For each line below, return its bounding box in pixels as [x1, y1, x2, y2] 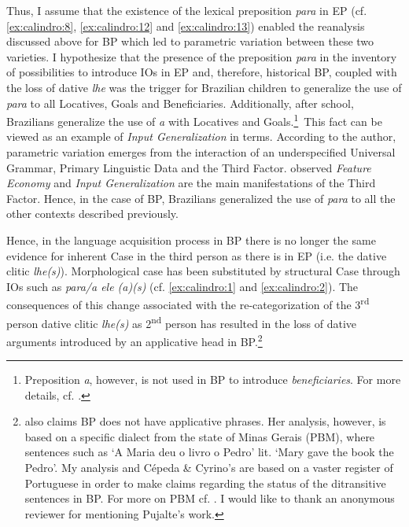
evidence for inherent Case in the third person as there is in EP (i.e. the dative [6, 247, 387, 263]
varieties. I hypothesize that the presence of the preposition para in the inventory [6, 48, 397, 64]
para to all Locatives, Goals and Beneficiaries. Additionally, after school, [6, 94, 354, 111]
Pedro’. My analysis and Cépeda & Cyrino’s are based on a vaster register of [24, 459, 393, 476]
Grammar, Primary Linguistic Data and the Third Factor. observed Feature [6, 159, 371, 175]
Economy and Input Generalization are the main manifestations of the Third [6, 175, 376, 191]
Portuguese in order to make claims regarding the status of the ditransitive [24, 474, 386, 491]
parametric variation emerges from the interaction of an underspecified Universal [6, 144, 396, 160]
